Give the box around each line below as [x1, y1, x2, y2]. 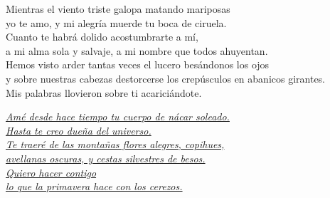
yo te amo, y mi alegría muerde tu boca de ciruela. [6, 15, 227, 30]
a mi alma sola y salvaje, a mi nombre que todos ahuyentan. [6, 43, 268, 58]
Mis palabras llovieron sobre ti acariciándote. [6, 85, 202, 100]
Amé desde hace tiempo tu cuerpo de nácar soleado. [6, 109, 230, 124]
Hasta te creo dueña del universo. [6, 123, 151, 137]
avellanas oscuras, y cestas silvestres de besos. [6, 150, 206, 165]
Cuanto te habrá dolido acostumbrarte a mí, [6, 29, 198, 44]
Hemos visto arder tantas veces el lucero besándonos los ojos [6, 57, 270, 72]
